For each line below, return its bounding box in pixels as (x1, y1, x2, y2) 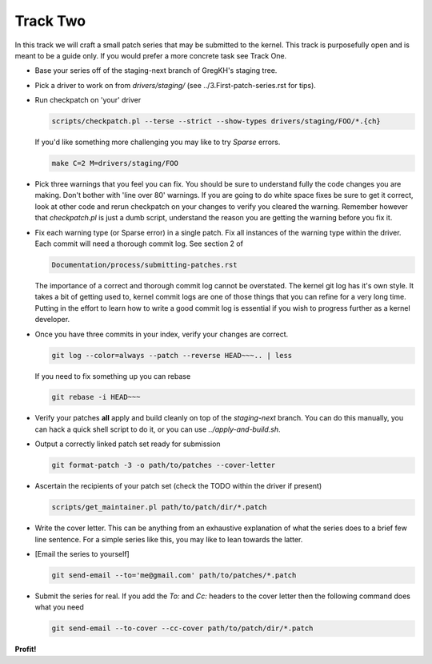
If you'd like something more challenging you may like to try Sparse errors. (34, 137, 281, 147)
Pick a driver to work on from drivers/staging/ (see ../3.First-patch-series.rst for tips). (34, 80, 316, 90)
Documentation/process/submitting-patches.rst (51, 260, 238, 269)
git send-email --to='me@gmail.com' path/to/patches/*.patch (51, 570, 297, 580)
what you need (34, 602, 84, 612)
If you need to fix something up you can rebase (34, 371, 191, 380)
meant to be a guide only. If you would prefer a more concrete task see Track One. (14, 50, 287, 60)
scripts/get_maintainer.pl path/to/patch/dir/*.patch (51, 503, 267, 512)
